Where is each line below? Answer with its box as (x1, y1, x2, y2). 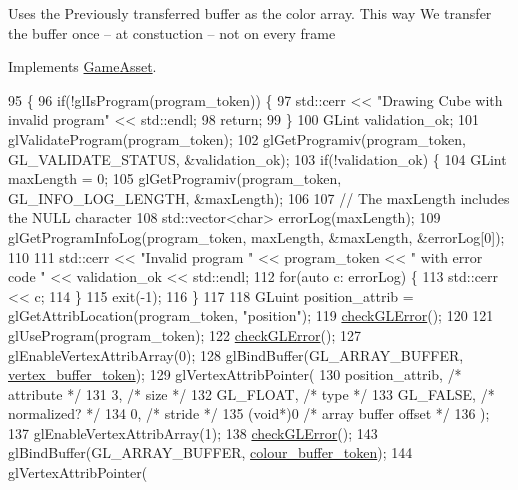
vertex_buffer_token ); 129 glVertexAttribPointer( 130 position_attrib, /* (8, 364, 462, 385)
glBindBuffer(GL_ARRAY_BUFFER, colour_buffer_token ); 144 (8, 442, 413, 463)
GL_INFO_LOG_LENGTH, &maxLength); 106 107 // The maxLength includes (8, 187, 510, 208)
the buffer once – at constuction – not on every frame (8, 22, 336, 43)
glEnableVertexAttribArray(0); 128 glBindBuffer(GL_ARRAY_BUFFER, (8, 344, 464, 365)
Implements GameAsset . (8, 56, 157, 77)
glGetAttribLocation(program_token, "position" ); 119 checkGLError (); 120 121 (8, 305, 494, 326)
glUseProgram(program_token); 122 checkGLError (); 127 (8, 324, 362, 345)
